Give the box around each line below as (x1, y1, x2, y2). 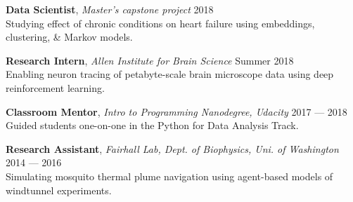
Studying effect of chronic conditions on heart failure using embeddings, (6, 15, 315, 30)
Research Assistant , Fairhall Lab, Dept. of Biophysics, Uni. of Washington (6, 141, 339, 156)
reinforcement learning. (6, 80, 105, 95)
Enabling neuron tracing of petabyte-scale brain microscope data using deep (6, 67, 334, 81)
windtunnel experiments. (6, 182, 112, 197)
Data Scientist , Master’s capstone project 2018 (6, 2, 214, 16)
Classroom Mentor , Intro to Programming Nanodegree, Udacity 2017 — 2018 (6, 104, 347, 119)
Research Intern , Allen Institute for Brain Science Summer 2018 (6, 53, 294, 67)
